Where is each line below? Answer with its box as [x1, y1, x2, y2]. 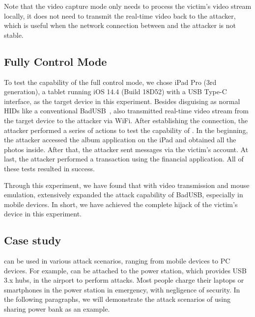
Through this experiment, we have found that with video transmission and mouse [4, 180, 250, 190]
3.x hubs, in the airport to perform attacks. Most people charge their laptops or [4, 275, 244, 285]
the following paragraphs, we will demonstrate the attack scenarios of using [4, 294, 230, 304]
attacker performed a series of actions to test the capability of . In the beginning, [4, 125, 248, 135]
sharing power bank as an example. [4, 304, 110, 314]
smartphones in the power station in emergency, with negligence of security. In [4, 284, 240, 294]
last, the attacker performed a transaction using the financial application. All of [4, 154, 244, 164]
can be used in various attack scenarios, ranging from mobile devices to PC [4, 256, 230, 266]
